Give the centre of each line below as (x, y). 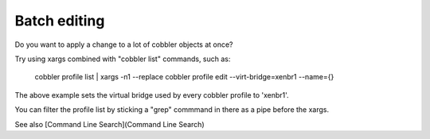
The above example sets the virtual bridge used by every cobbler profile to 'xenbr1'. (152, 95)
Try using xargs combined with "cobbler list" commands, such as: (123, 59)
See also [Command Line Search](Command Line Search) (109, 124)
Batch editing (60, 21)
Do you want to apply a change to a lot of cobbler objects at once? (124, 44)
